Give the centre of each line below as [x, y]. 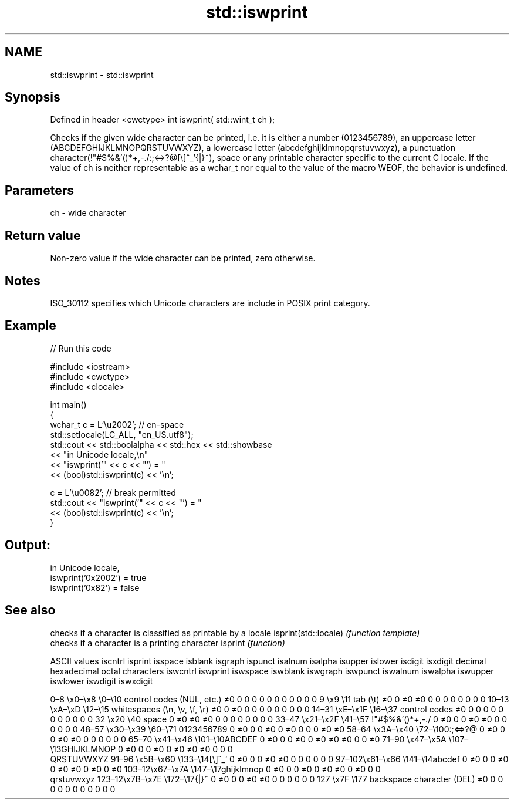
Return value [43, 235]
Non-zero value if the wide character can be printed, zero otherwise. [183, 258]
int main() [68, 404]
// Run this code [81, 348]
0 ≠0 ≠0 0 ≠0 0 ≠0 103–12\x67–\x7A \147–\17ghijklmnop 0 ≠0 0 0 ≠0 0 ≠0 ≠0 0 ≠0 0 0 [215, 769]
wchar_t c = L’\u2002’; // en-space [117, 424]
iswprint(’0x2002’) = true [98, 577]
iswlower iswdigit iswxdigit [102, 681]
